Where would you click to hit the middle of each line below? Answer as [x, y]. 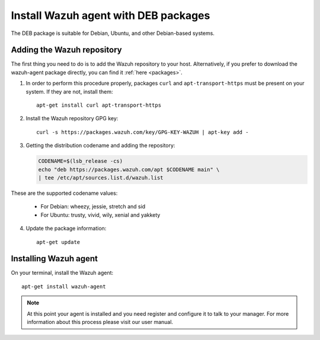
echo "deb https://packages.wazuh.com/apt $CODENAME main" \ [129, 169]
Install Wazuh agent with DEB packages [111, 15]
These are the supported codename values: [64, 193]
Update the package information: [66, 229]
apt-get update [58, 242]
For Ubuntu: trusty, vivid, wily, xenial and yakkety [100, 215]
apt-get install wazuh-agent [64, 286]
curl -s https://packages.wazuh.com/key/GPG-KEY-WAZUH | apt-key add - [143, 132]
